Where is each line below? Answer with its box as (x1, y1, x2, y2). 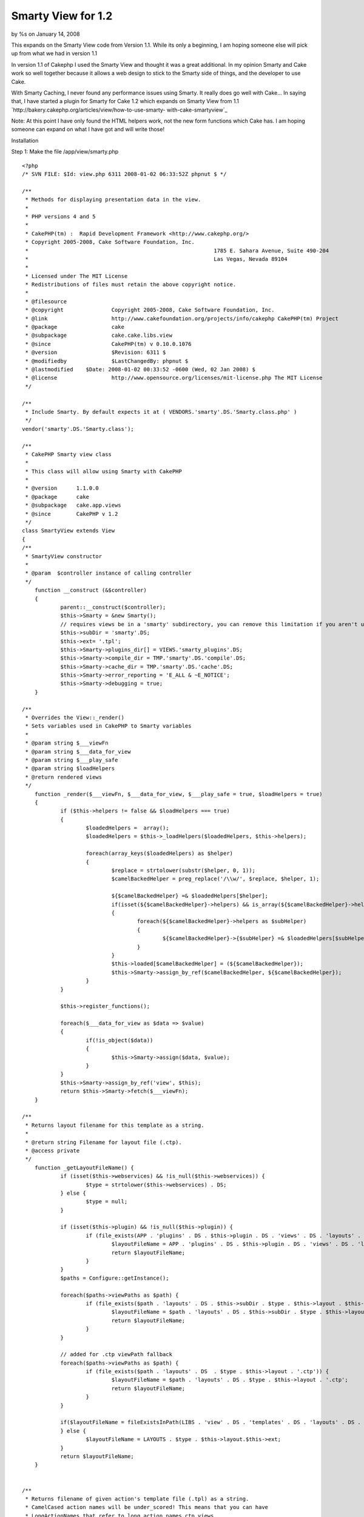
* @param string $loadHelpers (25, 765, 115, 772)
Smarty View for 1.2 (11, 9, 113, 22)
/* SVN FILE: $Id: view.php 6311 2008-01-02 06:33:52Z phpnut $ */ (22, 171, 227, 178)
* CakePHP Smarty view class (25, 451, 112, 458)
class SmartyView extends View (22, 527, 115, 534)
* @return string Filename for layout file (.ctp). (25, 1138, 182, 1146)
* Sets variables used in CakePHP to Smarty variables (25, 723, 192, 729)
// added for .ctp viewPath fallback (60, 1351, 173, 1358)
